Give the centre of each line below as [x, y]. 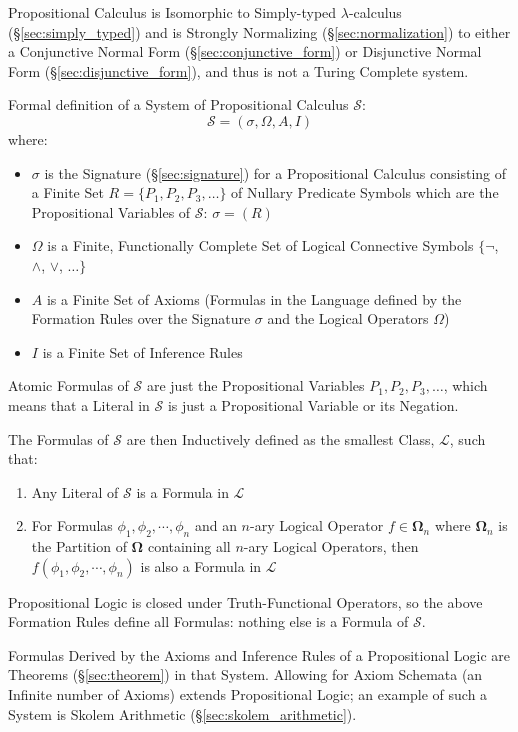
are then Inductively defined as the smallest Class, [280, 438]
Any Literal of [75, 491]
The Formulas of [58, 438]
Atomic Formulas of [68, 385]
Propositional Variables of [111, 211]
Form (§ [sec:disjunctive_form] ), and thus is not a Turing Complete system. [238, 70]
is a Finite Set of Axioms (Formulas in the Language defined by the [254, 298]
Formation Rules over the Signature [141, 318]
